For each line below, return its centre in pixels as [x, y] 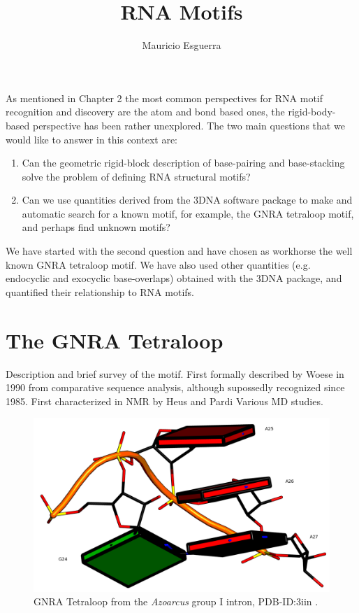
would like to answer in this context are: [91, 139]
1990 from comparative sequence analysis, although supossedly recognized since [175, 387]
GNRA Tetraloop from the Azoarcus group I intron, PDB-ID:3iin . [176, 601]
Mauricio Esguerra [182, 45]
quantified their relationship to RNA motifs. [100, 291]
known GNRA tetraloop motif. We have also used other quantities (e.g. [158, 264]
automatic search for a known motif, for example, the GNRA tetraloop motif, [188, 213]
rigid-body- [312, 112]
